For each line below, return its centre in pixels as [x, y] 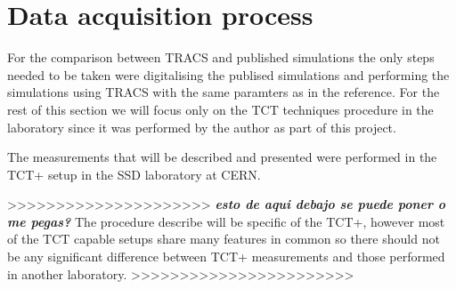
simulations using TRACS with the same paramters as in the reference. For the [224, 92]
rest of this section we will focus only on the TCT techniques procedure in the [220, 109]
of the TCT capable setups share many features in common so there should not [224, 239]
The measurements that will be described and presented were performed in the [222, 157]
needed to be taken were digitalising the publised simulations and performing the [228, 74]
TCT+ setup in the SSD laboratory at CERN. [134, 174]
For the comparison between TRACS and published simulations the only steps [221, 57]
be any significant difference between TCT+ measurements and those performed [226, 257]
